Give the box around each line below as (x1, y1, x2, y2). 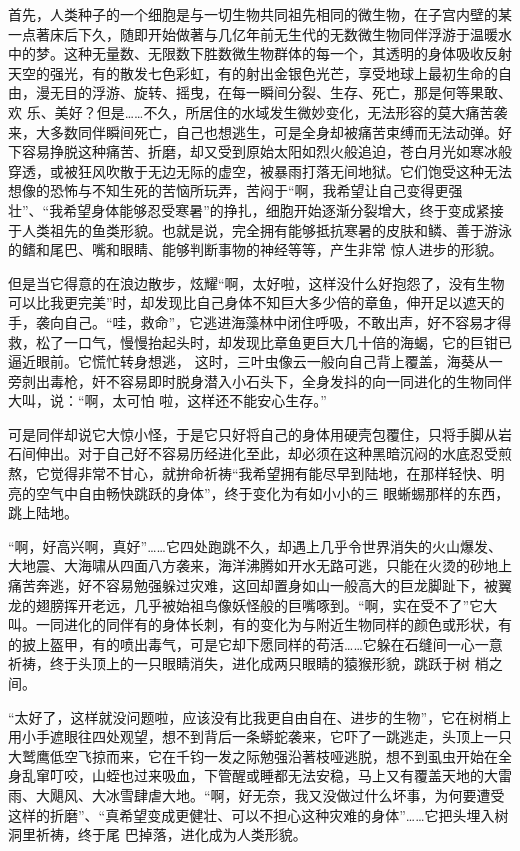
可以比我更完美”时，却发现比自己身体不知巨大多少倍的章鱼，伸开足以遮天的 (8, 292, 505, 313)
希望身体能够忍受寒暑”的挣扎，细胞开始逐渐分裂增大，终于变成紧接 (63, 199, 504, 220)
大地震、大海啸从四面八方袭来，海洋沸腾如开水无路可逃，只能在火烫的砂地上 (8, 555, 512, 576)
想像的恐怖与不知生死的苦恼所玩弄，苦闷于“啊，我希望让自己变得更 (8, 180, 449, 201)
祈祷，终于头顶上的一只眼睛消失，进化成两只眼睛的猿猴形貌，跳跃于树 (8, 653, 470, 674)
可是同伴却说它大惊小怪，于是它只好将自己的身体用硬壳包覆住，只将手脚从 (8, 423, 498, 444)
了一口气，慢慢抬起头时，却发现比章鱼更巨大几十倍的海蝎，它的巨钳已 (49, 331, 512, 352)
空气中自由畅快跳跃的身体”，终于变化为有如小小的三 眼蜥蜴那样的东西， (35, 482, 510, 503)
